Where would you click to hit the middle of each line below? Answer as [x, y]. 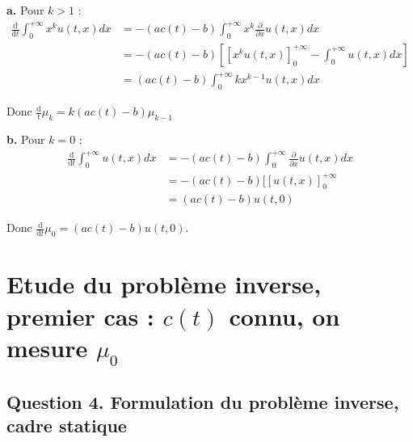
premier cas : [80, 316]
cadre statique [67, 425]
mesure [47, 347]
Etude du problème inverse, [164, 284]
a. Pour [25, 10]
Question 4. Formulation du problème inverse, [203, 401]
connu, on [284, 316]
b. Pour [26, 139]
